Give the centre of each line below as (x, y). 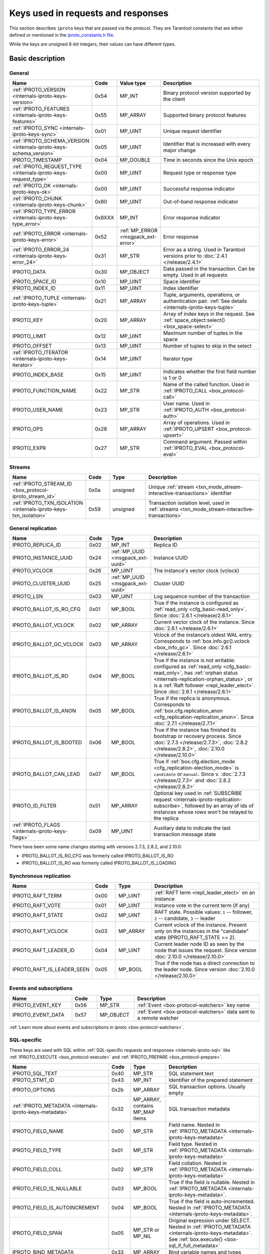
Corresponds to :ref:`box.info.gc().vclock (201, 641)
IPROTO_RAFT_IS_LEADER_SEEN (51, 969)
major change (179, 150)
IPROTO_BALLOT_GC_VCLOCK (48, 644)
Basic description (37, 58)
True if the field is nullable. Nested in (211, 1182)
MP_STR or (146, 1230)
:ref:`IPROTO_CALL (185, 391)
